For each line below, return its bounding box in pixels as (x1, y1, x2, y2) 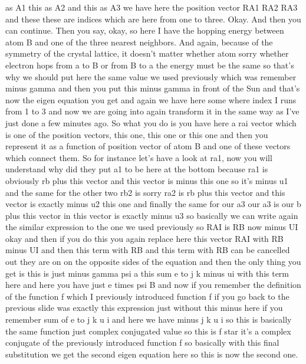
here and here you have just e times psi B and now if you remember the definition (5, 278, 301, 291)
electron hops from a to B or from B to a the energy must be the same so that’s (5, 58, 294, 71)
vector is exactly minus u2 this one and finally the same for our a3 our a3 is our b (5, 198, 301, 210)
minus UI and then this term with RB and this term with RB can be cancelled (5, 244, 290, 256)
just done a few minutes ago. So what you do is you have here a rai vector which (5, 116, 297, 129)
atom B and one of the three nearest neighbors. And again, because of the (5, 35, 273, 48)
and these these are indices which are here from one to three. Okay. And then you (5, 12, 301, 25)
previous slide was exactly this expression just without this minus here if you (5, 301, 283, 314)
